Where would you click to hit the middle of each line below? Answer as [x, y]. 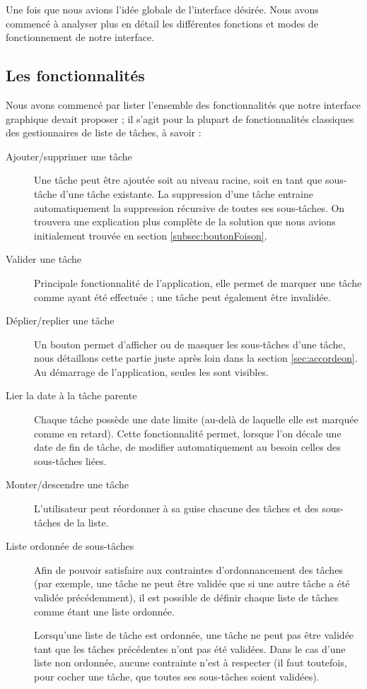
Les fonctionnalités [75, 75]
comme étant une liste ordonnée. [104, 611]
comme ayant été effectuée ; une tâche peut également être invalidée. [182, 296]
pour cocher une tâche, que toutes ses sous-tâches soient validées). [177, 676]
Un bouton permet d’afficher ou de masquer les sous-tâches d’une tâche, [190, 344]
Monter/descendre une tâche [67, 484]
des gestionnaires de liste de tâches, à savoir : [104, 132]
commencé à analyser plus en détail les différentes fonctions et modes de [162, 23]
